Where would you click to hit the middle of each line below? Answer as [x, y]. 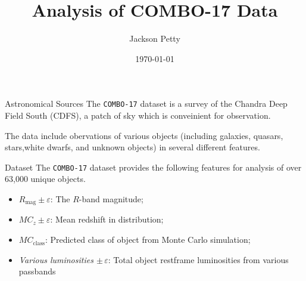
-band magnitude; [111, 199]
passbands [37, 271]
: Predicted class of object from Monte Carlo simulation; [148, 240]
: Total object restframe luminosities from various [198, 259]
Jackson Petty [155, 38]
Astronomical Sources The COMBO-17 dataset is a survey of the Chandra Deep [146, 104]
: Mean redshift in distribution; [107, 219]
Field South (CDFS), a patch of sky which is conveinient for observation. [138, 115]
